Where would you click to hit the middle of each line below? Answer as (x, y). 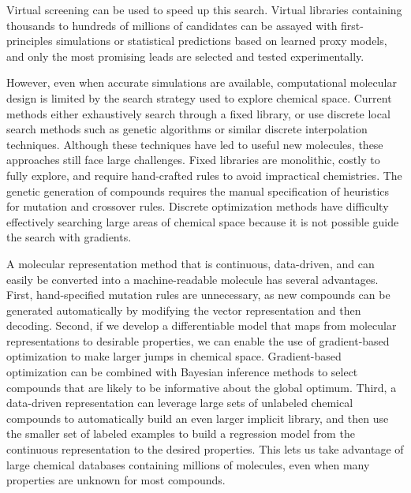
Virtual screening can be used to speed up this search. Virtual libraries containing (204, 9)
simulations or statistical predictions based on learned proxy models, (222, 41)
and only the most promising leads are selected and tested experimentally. (185, 56)
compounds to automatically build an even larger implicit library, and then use (198, 418)
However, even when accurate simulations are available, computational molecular (202, 82)
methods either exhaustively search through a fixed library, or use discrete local (198, 113)
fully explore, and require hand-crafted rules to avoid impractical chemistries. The (204, 175)
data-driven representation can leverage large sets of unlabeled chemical (180, 403)
